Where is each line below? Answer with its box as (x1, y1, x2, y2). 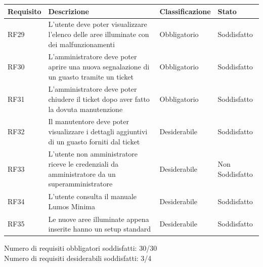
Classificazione (159, 6, 211, 16)
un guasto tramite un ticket (48, 71, 134, 82)
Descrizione (48, 6, 89, 16)
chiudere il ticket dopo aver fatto (48, 94, 150, 104)
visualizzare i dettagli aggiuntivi (48, 126, 148, 137)
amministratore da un (48, 168, 116, 179)
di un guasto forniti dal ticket (48, 136, 140, 146)
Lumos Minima (48, 201, 95, 211)
